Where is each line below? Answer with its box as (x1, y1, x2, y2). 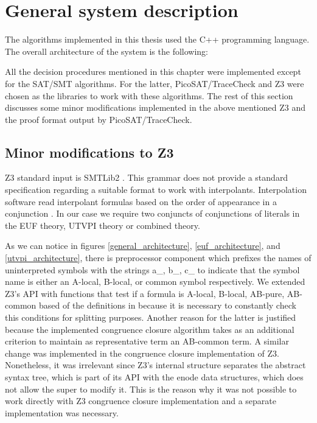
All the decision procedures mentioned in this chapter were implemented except (5, 65, 301, 78)
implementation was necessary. (5, 406, 119, 419)
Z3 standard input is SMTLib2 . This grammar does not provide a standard (5, 171, 288, 184)
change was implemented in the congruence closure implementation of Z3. (5, 346, 279, 359)
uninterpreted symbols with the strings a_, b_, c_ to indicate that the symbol (5, 263, 300, 276)
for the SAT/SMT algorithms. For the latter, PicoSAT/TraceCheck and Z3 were (5, 77, 304, 89)
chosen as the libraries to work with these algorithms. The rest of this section (5, 89, 293, 102)
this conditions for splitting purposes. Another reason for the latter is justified (5, 311, 296, 324)
